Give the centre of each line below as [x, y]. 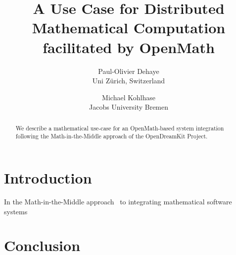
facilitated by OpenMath [129, 47]
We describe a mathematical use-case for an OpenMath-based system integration [120, 128]
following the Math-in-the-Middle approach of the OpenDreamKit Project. [112, 136]
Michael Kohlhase [129, 97]
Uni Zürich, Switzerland [129, 81]
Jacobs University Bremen [129, 107]
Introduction [48, 177]
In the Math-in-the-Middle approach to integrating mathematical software [118, 201]
